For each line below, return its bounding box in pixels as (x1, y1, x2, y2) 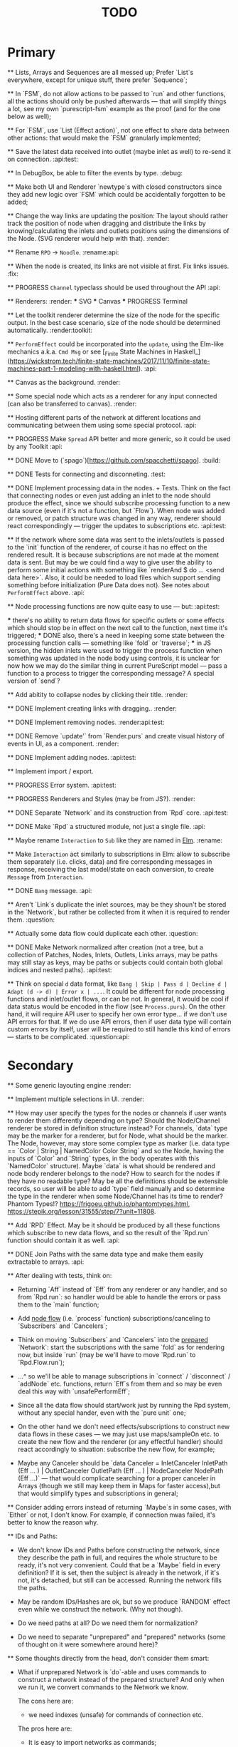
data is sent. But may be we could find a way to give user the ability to (7, 557, 212, 567)
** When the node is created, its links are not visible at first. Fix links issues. (7, 262, 229, 270)
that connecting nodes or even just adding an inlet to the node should (7, 491, 211, 500)
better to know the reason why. (7, 1517, 99, 1526)
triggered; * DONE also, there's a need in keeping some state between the (7, 631, 225, 639)
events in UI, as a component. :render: (7, 739, 119, 748)
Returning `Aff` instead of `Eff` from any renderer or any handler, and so (17, 1284, 227, 1294)
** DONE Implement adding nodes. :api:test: (7, 753, 136, 761)
